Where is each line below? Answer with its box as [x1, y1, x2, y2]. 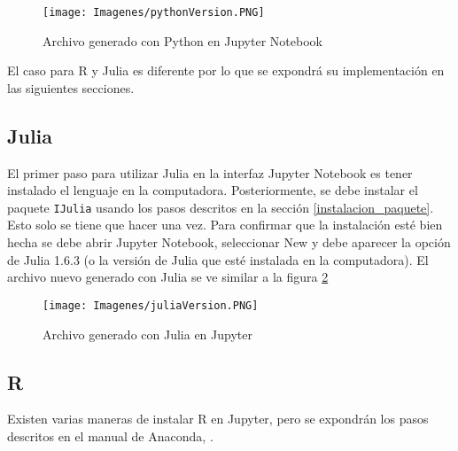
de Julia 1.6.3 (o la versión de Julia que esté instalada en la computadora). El [7, 250, 429, 268]
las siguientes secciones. [7, 78, 135, 97]
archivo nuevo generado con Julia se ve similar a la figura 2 [7, 268, 329, 286]
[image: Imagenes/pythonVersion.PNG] [43, 6, 265, 19]
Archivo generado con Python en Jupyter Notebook [43, 31, 322, 50]
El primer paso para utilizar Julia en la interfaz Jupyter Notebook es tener [7, 163, 413, 182]
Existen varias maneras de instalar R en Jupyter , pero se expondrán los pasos [7, 409, 429, 428]
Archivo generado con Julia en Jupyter [43, 324, 252, 343]
